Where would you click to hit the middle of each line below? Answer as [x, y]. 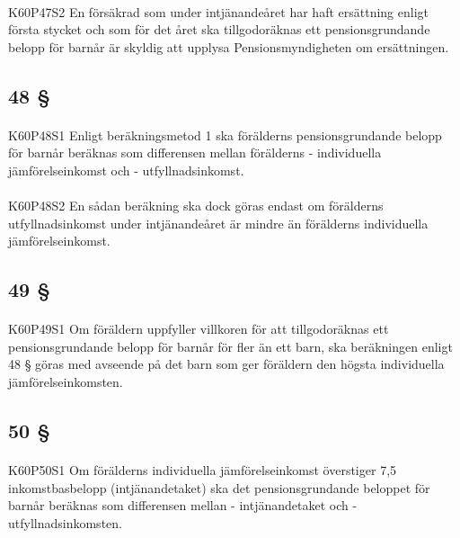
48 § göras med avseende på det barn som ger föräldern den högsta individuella [226, 364]
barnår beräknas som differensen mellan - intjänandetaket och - [183, 505]
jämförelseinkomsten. [66, 382]
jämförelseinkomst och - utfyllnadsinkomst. [126, 170]
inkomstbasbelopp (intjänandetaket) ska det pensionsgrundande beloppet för [219, 487]
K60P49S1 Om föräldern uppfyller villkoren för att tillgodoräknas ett [199, 329]
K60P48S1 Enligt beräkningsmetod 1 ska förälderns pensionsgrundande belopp [225, 134]
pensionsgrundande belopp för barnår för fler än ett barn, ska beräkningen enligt [230, 346]
